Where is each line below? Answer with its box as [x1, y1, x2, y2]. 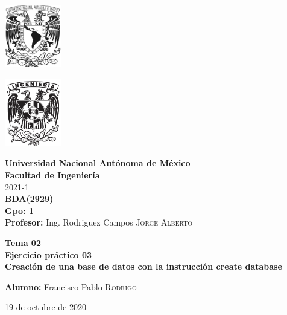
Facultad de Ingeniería [5, 169, 100, 181]
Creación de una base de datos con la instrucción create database [5, 260, 282, 273]
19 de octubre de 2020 [5, 300, 86, 313]
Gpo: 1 [5, 204, 34, 216]
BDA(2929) [5, 192, 54, 205]
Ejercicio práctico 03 [5, 248, 92, 261]
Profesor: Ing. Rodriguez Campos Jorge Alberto [5, 216, 192, 229]
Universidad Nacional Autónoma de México [5, 157, 191, 169]
